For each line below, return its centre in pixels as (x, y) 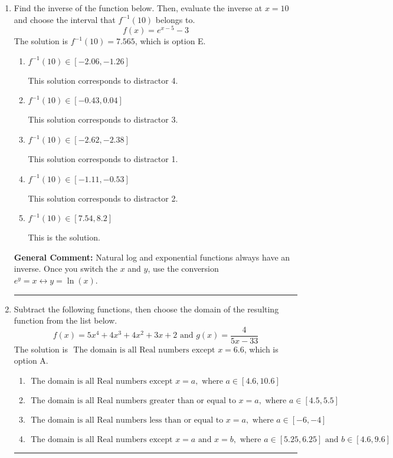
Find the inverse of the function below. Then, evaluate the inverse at (138, 8)
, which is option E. (170, 41)
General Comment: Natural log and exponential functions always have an (152, 257)
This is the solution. (64, 237)
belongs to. (175, 19)
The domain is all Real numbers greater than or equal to (133, 401)
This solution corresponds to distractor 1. (103, 159)
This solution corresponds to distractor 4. (103, 80)
